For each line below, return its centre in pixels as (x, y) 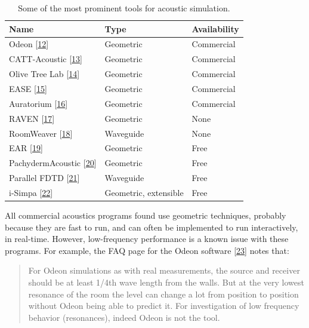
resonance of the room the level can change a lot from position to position (163, 294)
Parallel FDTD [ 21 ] (44, 178)
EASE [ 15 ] (28, 88)
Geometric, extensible (144, 192)
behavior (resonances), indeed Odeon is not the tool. (124, 317)
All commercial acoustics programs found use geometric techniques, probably (146, 215)
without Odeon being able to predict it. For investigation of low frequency (164, 306)
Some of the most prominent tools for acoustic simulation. (124, 8)
